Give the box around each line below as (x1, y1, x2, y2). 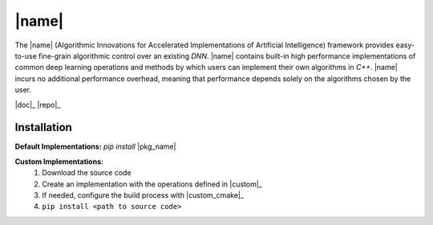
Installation (14, 121, 72, 134)
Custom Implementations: (14, 157, 104, 166)
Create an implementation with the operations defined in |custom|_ (42, 179, 262, 189)
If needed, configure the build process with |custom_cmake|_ (42, 190, 245, 200)
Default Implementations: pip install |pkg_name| (14, 141, 176, 152)
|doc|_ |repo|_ (14, 100, 61, 109)
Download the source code (42, 168, 132, 178)
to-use (14, 51, 38, 60)
